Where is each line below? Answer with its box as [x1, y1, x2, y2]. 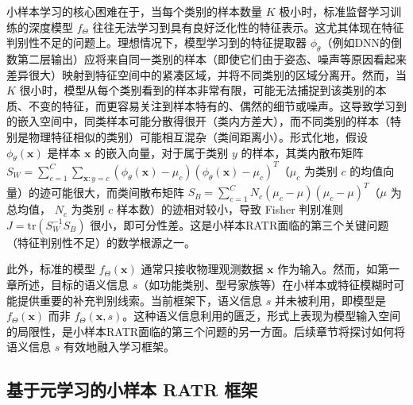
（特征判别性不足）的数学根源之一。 [6, 233, 195, 250]
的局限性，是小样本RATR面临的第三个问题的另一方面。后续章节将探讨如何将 [6, 322, 406, 339]
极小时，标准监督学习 [279, 3, 391, 19]
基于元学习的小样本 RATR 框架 [6, 377, 258, 402]
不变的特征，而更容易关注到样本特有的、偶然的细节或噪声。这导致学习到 [28, 97, 407, 114]
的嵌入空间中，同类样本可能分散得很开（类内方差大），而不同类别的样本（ [6, 113, 390, 129]
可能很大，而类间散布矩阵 [50, 183, 184, 200]
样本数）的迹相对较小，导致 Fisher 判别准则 [117, 201, 344, 218]
